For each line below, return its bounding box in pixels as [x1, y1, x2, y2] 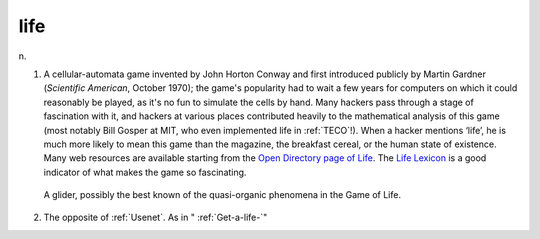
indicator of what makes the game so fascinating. [43, 166, 247, 178]
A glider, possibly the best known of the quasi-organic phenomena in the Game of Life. [43, 189, 402, 201]
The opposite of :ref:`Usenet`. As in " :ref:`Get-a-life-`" [43, 211, 268, 224]
